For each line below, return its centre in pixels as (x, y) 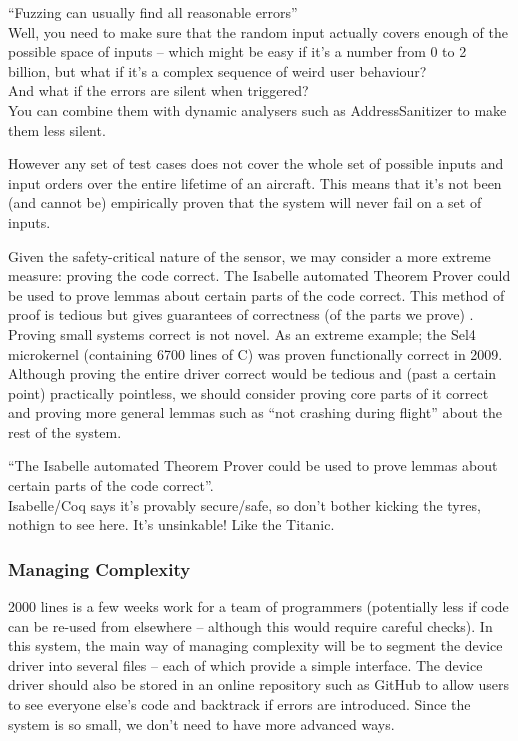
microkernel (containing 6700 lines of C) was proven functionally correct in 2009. (255, 353)
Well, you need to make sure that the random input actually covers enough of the (258, 31)
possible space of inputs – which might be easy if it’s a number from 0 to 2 (237, 51)
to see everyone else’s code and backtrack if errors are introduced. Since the (239, 704)
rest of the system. (65, 431)
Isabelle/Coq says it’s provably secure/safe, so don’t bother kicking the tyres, (244, 504)
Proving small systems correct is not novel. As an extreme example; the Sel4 (242, 333)
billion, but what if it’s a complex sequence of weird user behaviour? (217, 70)
